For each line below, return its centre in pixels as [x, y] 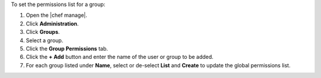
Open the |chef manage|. [56, 15]
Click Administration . [52, 23]
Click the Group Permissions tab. [67, 48]
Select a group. [45, 40]
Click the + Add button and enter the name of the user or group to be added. [120, 57]
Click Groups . [43, 32]
